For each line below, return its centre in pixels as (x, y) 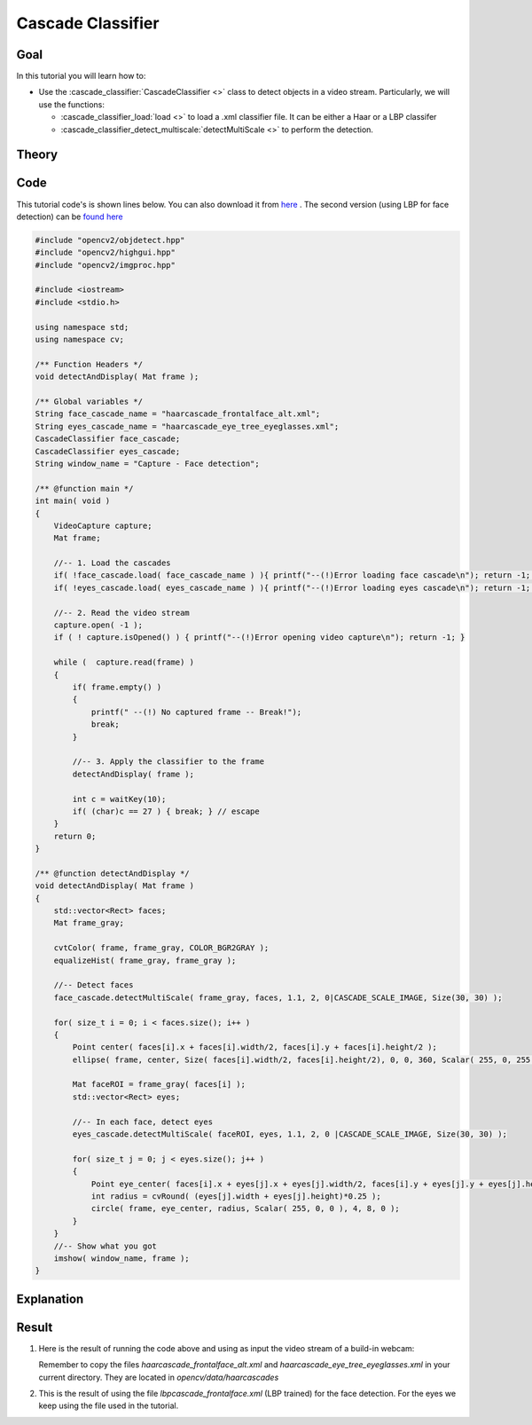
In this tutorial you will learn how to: (81, 76)
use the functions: (72, 104)
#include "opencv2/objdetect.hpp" (110, 240)
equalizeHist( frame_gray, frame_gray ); (145, 960)
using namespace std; (82, 327)
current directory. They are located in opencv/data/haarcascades (159, 1377)
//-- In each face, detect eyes (142, 1122)
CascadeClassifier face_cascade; (108, 439)
